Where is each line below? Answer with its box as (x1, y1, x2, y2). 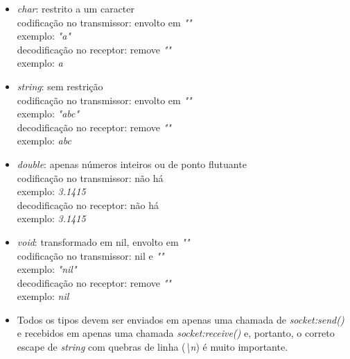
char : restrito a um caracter (17, 1, 135, 15)
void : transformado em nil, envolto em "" (17, 234, 190, 249)
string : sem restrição (17, 78, 103, 93)
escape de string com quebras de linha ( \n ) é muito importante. (17, 340, 288, 354)
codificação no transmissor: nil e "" (17, 248, 164, 262)
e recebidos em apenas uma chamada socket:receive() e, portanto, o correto (17, 326, 335, 340)
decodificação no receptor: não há (17, 197, 159, 212)
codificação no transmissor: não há (17, 170, 164, 185)
